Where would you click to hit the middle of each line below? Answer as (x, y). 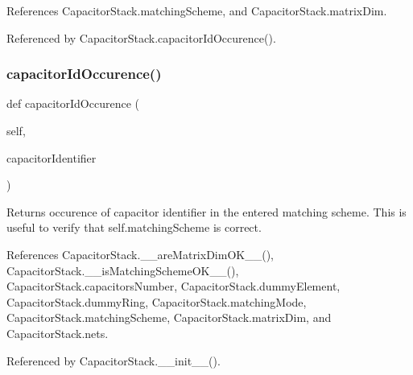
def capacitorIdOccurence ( (73, 103)
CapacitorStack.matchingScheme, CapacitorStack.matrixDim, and (169, 317)
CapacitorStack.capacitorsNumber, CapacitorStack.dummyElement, (173, 286)
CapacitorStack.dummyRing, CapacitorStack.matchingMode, (157, 301)
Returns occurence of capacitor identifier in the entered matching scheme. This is (206, 211)
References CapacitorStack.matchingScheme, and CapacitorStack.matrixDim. (197, 10)
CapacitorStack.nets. (58, 333)
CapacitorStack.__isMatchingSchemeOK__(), (123, 270)
